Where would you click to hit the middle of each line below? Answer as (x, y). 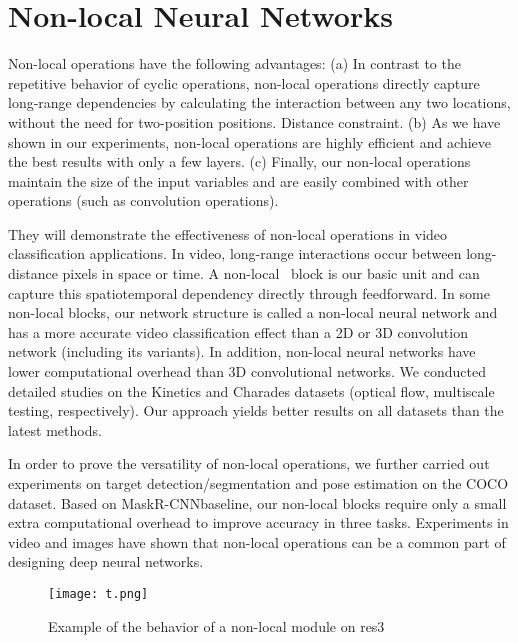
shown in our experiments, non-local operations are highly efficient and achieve (249, 141)
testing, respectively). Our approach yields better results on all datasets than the (256, 410)
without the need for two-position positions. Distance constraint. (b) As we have (254, 121)
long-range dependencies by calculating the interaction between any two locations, (259, 102)
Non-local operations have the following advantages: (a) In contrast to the (234, 63)
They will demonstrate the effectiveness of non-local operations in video (228, 233)
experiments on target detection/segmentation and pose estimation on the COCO (258, 483)
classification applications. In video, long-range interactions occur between (235, 253)
